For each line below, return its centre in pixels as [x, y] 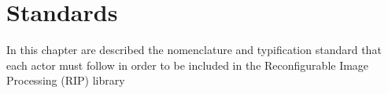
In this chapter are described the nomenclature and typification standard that [194, 50]
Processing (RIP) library [66, 80]
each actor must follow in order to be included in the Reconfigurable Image [188, 65]
